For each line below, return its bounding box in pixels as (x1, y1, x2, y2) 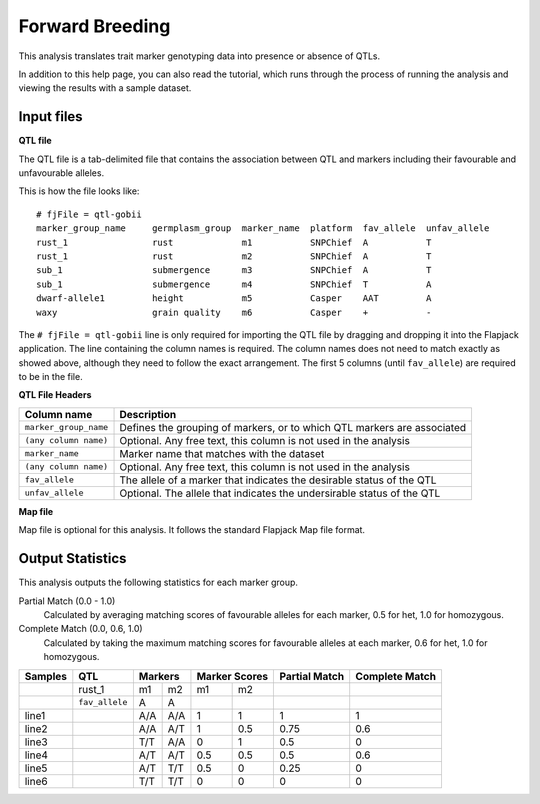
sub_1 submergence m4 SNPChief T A (36, 278, 432, 290)
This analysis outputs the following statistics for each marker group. (18, 576, 299, 589)
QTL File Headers (18, 389, 92, 401)
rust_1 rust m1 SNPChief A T (36, 236, 432, 248)
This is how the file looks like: (18, 185, 140, 197)
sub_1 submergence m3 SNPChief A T (36, 265, 432, 276)
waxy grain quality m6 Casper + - (36, 306, 432, 318)
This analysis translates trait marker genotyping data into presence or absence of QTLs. (18, 50, 381, 62)
